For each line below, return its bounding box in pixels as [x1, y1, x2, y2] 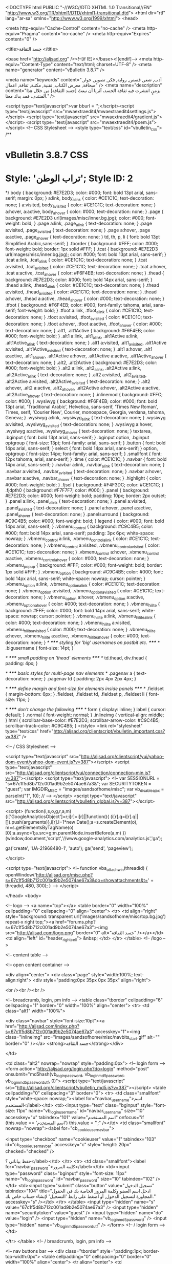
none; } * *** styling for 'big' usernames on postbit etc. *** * [30, 639, 160, 646]
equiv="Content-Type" [5, 61, 53, 67]
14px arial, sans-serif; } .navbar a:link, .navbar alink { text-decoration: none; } [5, 462, 165, 469]
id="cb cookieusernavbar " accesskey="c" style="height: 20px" [5, 1142, 132, 1149]
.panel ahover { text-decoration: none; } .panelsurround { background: [5, 511, 150, 519]
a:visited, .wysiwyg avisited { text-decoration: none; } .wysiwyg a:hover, [5, 421, 153, 429]
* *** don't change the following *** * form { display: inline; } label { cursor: [5, 706, 166, 713]
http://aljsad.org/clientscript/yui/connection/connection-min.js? [17, 770, 151, 776]
